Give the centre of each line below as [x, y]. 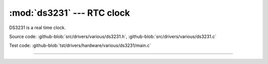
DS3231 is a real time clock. [37, 28]
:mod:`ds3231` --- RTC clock [69, 13]
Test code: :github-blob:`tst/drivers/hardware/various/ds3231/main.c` [80, 46]
